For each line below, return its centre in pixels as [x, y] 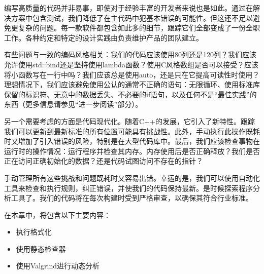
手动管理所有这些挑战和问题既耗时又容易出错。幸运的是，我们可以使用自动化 [132, 178]
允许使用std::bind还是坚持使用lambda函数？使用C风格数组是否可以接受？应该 [131, 64]
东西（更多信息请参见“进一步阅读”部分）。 [73, 104]
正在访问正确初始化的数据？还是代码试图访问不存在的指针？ [104, 161]
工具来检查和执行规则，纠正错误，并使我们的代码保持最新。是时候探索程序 [128, 188]
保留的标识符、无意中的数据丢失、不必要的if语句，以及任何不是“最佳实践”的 [130, 94]
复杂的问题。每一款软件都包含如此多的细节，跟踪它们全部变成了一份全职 [139, 28]
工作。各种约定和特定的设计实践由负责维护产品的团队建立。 [104, 37]
